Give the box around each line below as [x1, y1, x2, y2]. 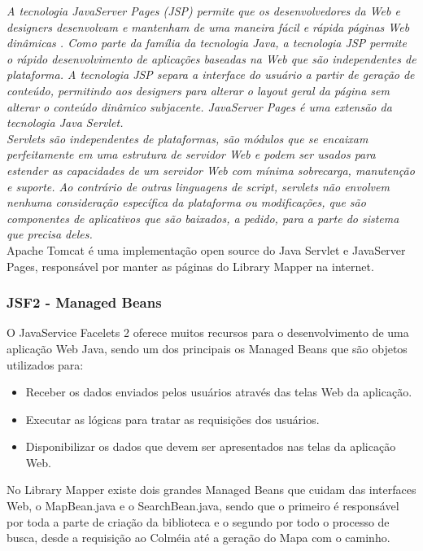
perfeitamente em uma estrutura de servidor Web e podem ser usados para [7, 146, 376, 163]
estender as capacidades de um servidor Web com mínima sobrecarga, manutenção [7, 161, 415, 178]
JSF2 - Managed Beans [7, 292, 162, 313]
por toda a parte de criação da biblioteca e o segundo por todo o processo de [7, 513, 390, 530]
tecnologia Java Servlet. [7, 114, 124, 131]
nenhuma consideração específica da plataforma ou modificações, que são [7, 194, 366, 211]
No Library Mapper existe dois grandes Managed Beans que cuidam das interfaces [7, 481, 416, 498]
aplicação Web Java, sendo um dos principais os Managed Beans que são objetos [7, 339, 408, 356]
